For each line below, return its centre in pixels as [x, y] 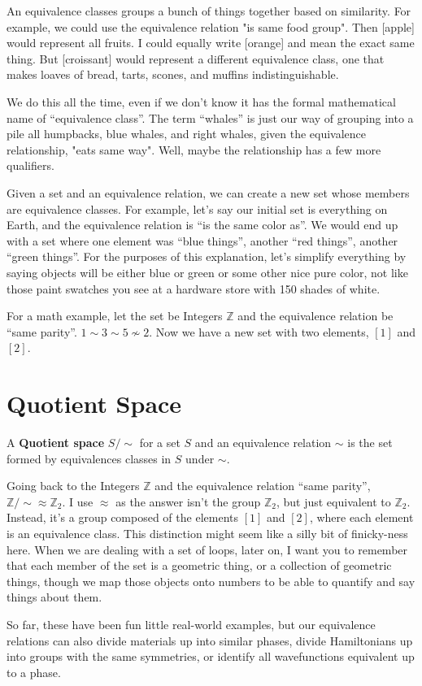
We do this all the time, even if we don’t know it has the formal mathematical [201, 101]
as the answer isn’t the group [188, 501]
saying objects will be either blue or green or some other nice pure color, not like [207, 272]
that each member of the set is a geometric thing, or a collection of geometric [199, 565]
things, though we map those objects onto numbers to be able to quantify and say [211, 581]
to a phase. [34, 672]
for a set [160, 442]
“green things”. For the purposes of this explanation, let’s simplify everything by [207, 256]
